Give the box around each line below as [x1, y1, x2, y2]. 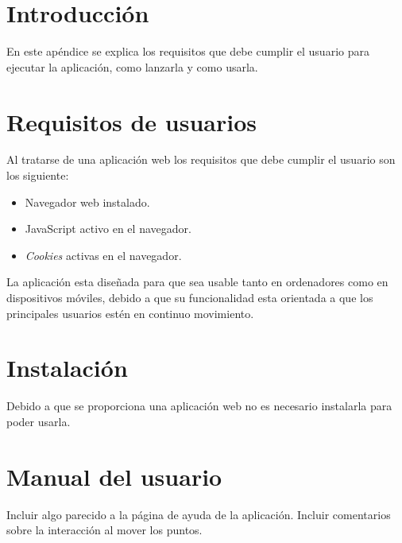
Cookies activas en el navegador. [25, 246, 182, 263]
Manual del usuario [6, 460, 222, 492]
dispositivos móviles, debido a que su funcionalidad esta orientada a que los [6, 289, 373, 305]
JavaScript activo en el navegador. [25, 220, 191, 237]
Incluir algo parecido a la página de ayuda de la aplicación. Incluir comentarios [6, 506, 391, 522]
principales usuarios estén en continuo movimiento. [6, 304, 254, 321]
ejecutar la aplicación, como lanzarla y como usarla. [6, 58, 258, 75]
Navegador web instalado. [25, 193, 150, 210]
